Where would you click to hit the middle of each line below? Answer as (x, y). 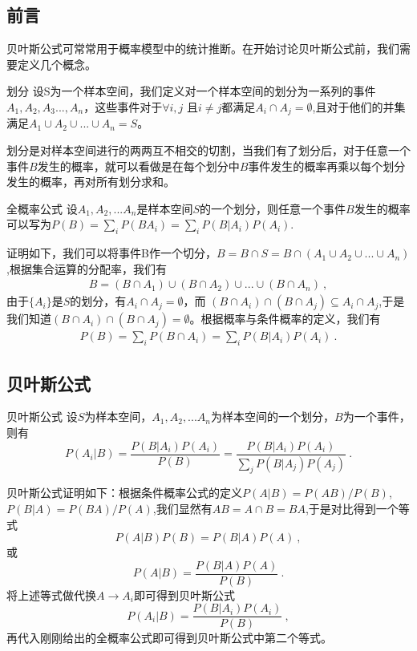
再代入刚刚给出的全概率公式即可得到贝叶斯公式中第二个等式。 (169, 638)
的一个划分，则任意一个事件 (273, 208)
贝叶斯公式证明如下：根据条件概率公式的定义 (124, 493)
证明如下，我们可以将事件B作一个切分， (111, 253)
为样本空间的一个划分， (273, 416)
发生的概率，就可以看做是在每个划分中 (138, 166)
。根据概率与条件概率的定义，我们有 (285, 319)
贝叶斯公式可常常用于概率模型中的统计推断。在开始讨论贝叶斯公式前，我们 (203, 49)
